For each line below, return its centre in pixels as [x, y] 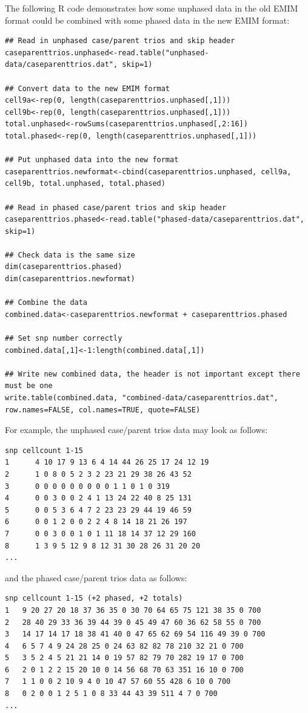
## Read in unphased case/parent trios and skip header [120, 41]
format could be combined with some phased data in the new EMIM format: [147, 20]
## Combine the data [46, 303]
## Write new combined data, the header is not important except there [152, 374]
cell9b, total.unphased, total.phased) [85, 184]
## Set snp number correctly [64, 339]
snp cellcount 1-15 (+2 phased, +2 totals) [94, 599]
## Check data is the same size [70, 255]
